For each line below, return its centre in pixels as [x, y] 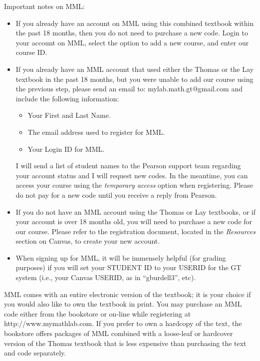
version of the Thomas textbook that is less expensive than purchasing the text [125, 343]
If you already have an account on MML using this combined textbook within [135, 23]
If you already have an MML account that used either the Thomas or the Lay [135, 69]
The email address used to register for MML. [96, 132]
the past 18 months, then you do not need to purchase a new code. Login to [132, 33]
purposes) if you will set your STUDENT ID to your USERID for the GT [129, 267]
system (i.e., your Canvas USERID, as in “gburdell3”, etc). [106, 277]
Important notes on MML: [44, 6]
